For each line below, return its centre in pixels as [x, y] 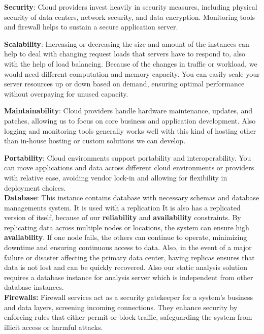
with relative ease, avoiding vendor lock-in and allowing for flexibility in [116, 177]
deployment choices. [35, 187]
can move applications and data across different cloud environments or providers [129, 168]
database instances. [34, 287]
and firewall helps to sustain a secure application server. [91, 27]
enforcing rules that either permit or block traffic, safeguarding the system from [128, 317]
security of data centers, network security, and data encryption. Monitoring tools [130, 17]
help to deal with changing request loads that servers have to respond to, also [125, 54]
